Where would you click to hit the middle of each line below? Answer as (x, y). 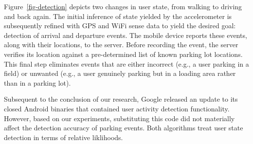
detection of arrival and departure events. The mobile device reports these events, (126, 35)
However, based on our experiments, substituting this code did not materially (119, 118)
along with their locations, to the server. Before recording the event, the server (121, 45)
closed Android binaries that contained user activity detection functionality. (117, 108)
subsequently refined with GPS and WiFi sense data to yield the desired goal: (120, 26)
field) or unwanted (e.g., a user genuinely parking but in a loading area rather (120, 73)
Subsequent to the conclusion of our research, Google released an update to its (121, 99)
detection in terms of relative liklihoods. (63, 137)
